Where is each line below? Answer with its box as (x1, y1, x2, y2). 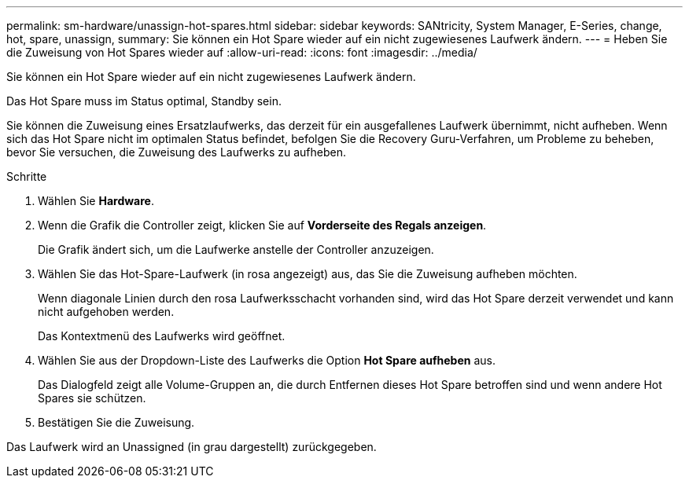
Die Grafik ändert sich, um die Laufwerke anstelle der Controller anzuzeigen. (38, 243, 434, 256)
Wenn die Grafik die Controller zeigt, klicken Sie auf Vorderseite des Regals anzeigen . (38, 218, 487, 232)
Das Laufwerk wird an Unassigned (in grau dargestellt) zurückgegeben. (6, 440, 377, 453)
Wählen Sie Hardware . (38, 194, 154, 207)
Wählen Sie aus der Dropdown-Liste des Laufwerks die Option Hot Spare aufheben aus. (38, 354, 496, 367)
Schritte (6, 170, 47, 183)
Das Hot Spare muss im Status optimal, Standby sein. (6, 94, 282, 108)
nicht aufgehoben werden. (38, 305, 175, 318)
